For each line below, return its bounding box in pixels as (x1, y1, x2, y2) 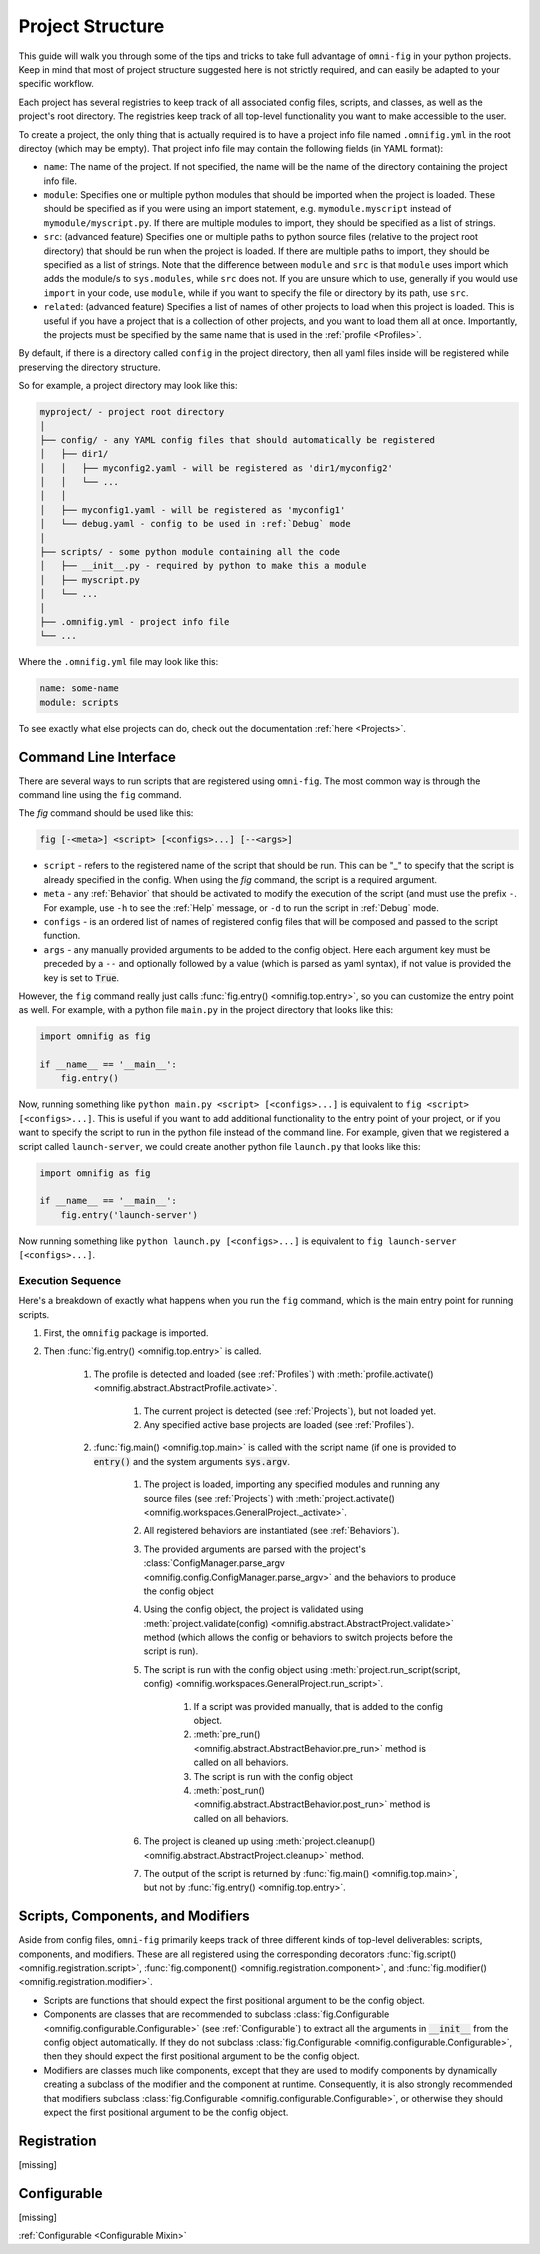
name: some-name (39, 683, 120, 694)
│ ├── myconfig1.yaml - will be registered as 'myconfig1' (39, 504, 346, 515)
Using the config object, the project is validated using (143, 1603, 364, 1615)
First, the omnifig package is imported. (43, 1327, 209, 1339)
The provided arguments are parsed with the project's (143, 1543, 367, 1555)
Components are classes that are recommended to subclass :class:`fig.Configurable (43, 2008, 390, 2020)
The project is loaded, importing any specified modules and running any (143, 1478, 440, 1490)
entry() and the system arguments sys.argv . (93, 1455, 290, 1467)
